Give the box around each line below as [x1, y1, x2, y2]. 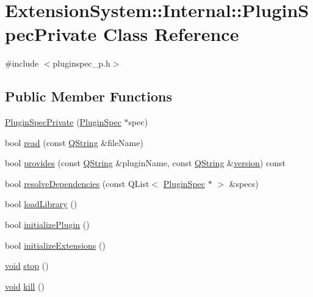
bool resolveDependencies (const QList [5, 177, 149, 189]
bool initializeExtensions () [5, 238, 106, 251]
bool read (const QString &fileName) [5, 136, 143, 148]
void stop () [5, 259, 49, 272]
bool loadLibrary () [5, 197, 77, 210]
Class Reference [103, 21, 239, 46]
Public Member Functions [5, 87, 172, 106]
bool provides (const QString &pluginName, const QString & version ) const [5, 156, 286, 169]
